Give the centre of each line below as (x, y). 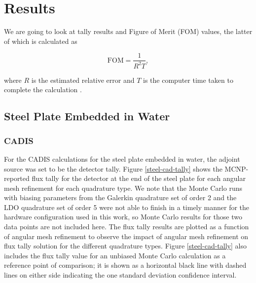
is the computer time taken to (188, 80)
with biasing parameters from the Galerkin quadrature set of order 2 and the (120, 197)
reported (17, 178)
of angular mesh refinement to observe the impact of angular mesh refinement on (126, 236)
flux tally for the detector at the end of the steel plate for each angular (139, 178)
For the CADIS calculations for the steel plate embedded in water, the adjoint (122, 159)
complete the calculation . (43, 89)
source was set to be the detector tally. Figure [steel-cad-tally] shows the (113, 168)
